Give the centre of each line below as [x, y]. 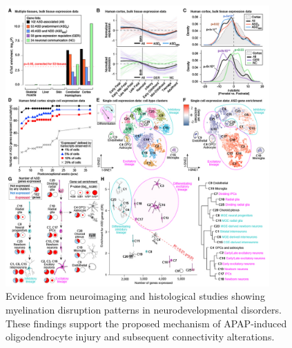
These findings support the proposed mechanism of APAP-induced [146, 323]
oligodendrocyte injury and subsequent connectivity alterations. [140, 337]
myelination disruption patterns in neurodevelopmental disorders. [144, 310]
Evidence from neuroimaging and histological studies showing [135, 296]
